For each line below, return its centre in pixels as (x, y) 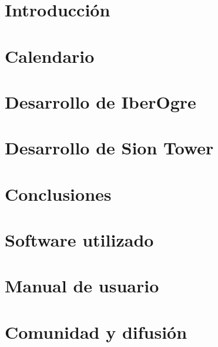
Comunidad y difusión (96, 331)
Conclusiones (58, 193)
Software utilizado (79, 240)
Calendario (50, 55)
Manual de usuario (82, 286)
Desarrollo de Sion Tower (109, 148)
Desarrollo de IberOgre (100, 101)
